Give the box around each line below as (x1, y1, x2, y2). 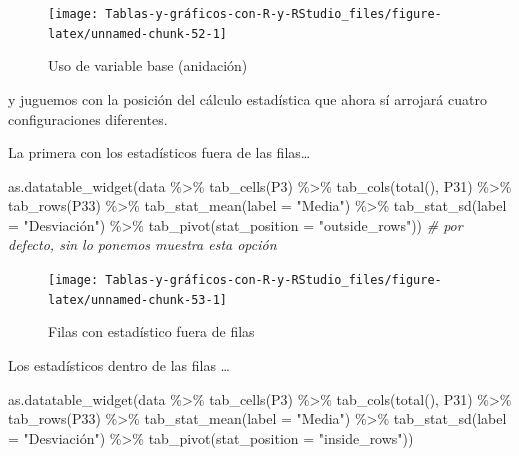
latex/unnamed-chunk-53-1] (48, 292, 227, 307)
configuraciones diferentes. (8, 108, 168, 129)
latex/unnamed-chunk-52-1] (48, 26, 227, 41)
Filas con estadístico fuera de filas (48, 321, 255, 342)
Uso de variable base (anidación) (48, 55, 248, 76)
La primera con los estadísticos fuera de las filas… (8, 142, 311, 163)
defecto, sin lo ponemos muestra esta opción (8, 234, 277, 255)
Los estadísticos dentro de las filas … (8, 354, 230, 375)
